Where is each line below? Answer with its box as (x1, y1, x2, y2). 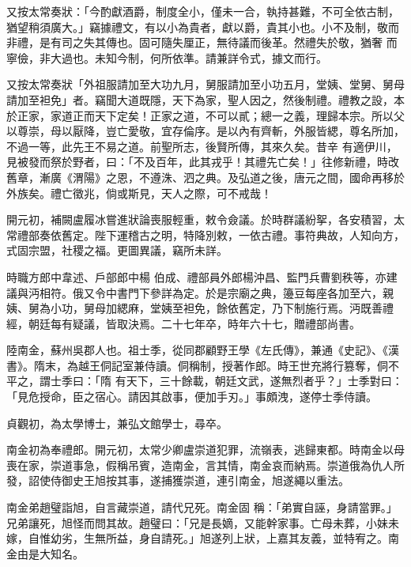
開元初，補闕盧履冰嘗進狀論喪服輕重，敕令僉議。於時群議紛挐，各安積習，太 (6, 211, 405, 228)
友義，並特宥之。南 (299, 530, 399, 546)
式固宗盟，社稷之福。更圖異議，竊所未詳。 (6, 242, 228, 259)
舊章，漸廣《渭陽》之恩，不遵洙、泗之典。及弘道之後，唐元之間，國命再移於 (6, 168, 405, 185)
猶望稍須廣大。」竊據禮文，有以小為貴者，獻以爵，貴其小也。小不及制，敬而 (6, 18, 399, 35)
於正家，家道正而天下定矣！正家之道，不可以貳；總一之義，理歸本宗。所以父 (6, 107, 405, 123)
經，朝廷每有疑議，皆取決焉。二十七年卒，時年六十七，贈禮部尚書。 (6, 315, 360, 331)
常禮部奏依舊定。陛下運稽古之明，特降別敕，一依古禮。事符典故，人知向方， (6, 226, 405, 243)
